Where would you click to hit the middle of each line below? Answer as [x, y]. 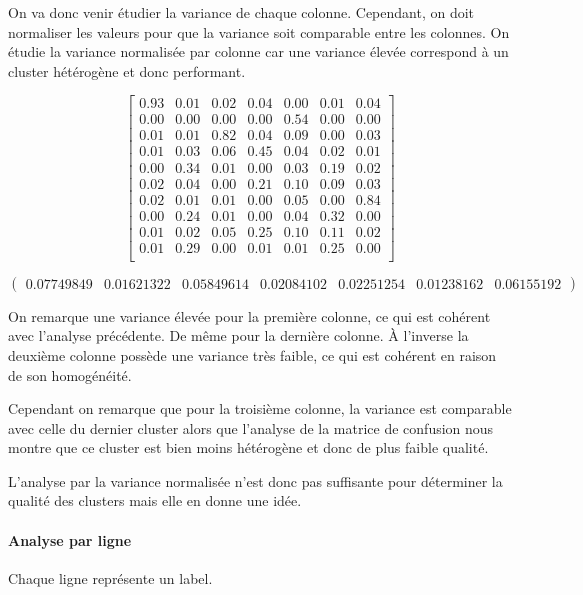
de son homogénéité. [70, 374]
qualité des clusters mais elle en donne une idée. [155, 500]
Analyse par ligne [70, 539]
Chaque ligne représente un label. [110, 577]
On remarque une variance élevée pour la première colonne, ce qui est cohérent [249, 315]
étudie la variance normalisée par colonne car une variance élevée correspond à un [258, 51]
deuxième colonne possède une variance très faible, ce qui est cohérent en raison [252, 354]
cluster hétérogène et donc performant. [127, 70]
